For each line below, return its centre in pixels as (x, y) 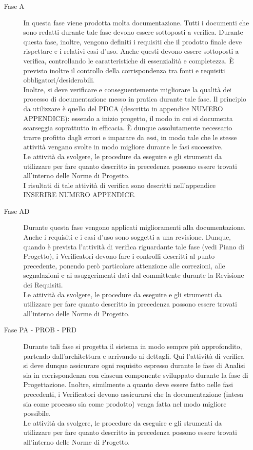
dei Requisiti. (43, 285)
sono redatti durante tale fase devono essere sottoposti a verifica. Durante (133, 32)
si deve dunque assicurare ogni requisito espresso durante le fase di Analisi (134, 365)
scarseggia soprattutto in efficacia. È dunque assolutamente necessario (128, 128)
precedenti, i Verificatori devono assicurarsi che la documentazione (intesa (134, 394)
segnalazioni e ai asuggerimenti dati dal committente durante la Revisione (134, 275)
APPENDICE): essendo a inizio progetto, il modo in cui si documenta (128, 118)
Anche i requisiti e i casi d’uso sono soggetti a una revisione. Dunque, (127, 237)
